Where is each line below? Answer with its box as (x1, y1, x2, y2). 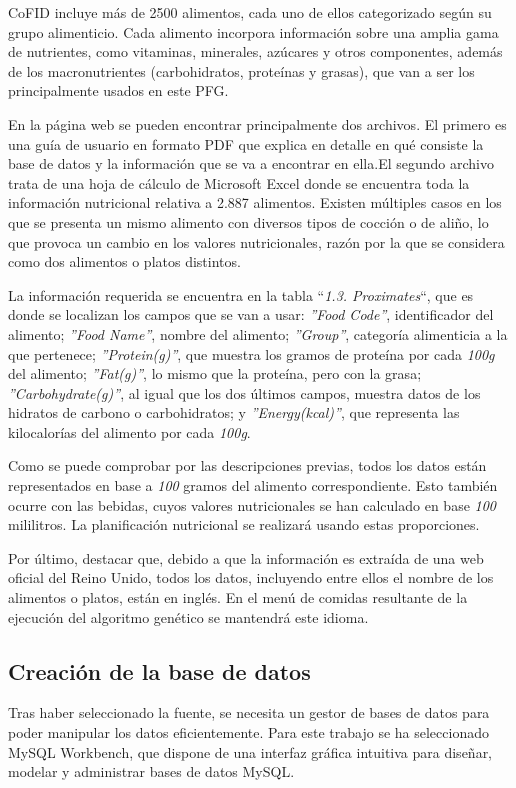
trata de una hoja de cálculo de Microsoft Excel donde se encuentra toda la (8, 172, 470, 193)
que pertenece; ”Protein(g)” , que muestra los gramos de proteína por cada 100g (8, 343, 495, 364)
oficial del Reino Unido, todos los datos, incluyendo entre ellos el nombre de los (8, 567, 494, 588)
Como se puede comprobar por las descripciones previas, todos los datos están (8, 455, 487, 476)
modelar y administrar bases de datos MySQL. (8, 761, 295, 782)
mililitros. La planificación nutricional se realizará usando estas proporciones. (8, 514, 480, 535)
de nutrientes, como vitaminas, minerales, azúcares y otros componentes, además (8, 41, 503, 62)
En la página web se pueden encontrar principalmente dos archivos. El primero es (8, 113, 507, 134)
